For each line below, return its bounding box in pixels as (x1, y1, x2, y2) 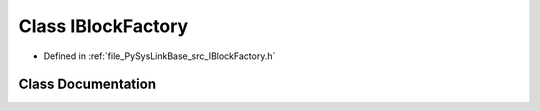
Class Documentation (18, 76, 157, 93)
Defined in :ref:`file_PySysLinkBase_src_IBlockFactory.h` (43, 50, 276, 62)
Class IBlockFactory (18, 15, 189, 37)
